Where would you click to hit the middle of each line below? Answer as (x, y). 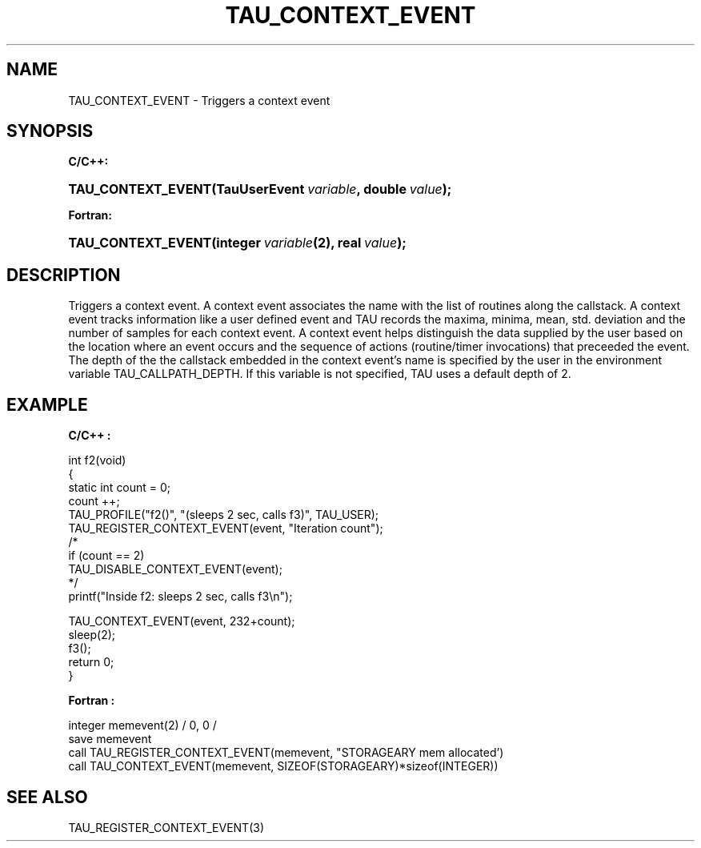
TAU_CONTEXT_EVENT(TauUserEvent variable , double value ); (260, 189)
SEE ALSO (47, 797)
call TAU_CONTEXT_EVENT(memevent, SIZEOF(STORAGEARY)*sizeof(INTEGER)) (283, 766)
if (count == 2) (106, 556)
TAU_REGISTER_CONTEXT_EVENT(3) (166, 827)
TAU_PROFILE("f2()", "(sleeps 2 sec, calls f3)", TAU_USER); (224, 515)
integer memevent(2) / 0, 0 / (142, 725)
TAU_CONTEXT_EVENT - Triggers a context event (199, 100)
